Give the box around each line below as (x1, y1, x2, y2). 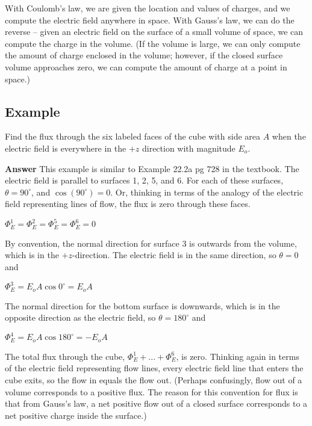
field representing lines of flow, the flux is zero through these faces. (5, 197, 251, 210)
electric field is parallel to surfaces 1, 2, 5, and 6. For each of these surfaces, (5, 174, 284, 187)
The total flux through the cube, (5, 350, 125, 362)
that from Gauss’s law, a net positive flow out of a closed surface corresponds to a (5, 397, 308, 410)
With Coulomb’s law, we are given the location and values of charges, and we (5, 2, 290, 14)
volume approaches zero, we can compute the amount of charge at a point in (5, 60, 287, 73)
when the (272, 130, 306, 143)
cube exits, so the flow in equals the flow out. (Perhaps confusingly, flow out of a (5, 373, 302, 386)
